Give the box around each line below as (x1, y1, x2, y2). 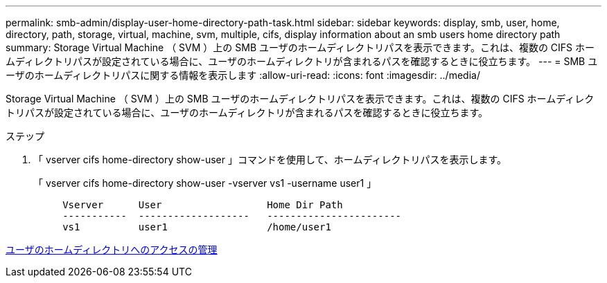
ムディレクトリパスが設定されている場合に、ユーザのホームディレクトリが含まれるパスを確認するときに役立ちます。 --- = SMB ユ (6, 55, 598, 67)
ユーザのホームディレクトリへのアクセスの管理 (6, 244, 218, 255)
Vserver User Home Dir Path (62, 199, 343, 210)
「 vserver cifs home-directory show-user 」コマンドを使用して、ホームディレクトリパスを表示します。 (33, 154, 507, 165)
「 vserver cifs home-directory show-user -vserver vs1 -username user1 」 (33, 177, 377, 189)
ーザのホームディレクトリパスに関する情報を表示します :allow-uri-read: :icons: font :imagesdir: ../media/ (6, 69, 480, 81)
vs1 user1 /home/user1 (62, 221, 331, 232)
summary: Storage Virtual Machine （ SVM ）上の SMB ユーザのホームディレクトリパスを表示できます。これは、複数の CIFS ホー (6, 42, 595, 53)
